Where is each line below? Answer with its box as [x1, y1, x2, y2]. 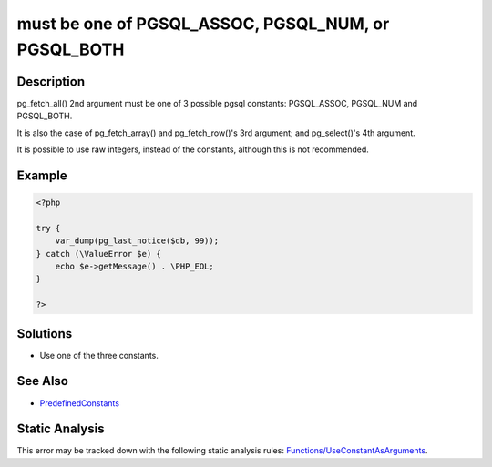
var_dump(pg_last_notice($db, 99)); [55, 236, 219, 246]
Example [16, 168, 67, 183]
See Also [16, 373, 68, 389]
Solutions [16, 326, 73, 341]
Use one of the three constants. [39, 350, 159, 360]
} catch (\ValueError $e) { [36, 249, 161, 259]
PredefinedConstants [39, 397, 120, 409]
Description [16, 74, 86, 89]
